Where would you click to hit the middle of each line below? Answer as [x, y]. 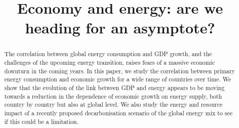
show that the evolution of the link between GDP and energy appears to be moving [114, 87]
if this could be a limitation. [41, 121]
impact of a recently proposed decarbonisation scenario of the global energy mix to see [118, 113]
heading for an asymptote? [120, 28]
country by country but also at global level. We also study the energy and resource [113, 104]
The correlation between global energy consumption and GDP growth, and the [108, 54]
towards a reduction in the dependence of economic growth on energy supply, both [113, 96]
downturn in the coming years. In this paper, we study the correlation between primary [119, 71]
